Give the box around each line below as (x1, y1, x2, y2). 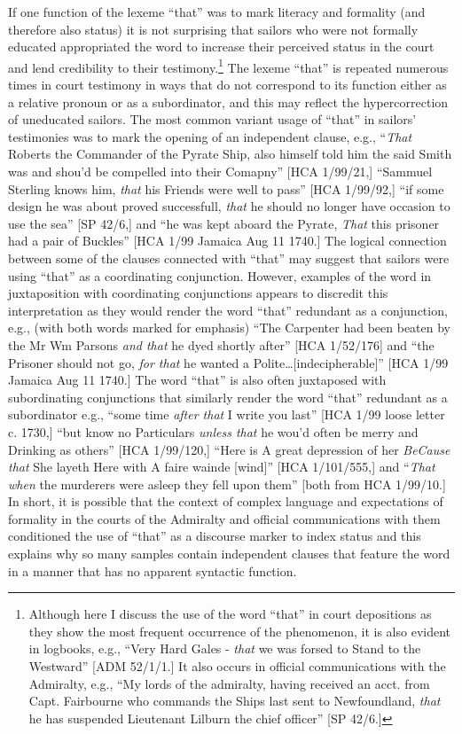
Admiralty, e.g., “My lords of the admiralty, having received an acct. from (28, 674, 430, 692)
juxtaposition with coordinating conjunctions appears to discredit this (8, 284, 388, 302)
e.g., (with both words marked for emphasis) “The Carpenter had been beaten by (8, 318, 450, 337)
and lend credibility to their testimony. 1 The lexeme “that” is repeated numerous (8, 55, 449, 76)
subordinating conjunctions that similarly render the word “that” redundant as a (8, 387, 448, 406)
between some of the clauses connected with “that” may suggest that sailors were (8, 248, 450, 267)
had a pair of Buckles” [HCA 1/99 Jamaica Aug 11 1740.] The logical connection (8, 231, 447, 250)
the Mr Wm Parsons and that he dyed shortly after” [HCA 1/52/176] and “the (8, 335, 435, 354)
